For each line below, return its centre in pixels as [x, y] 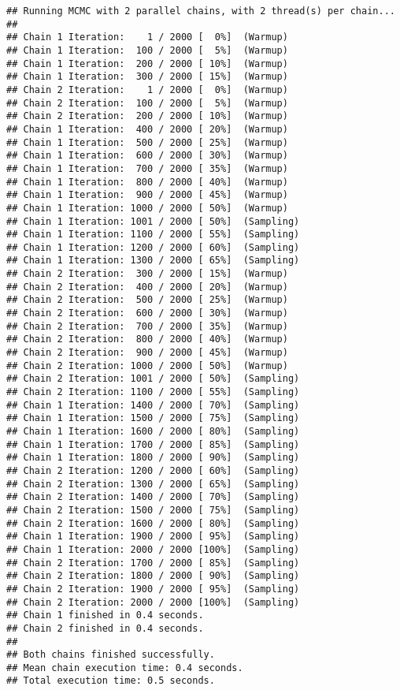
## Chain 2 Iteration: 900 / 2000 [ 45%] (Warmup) [147, 353]
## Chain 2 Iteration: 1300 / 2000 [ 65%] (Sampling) [153, 484]
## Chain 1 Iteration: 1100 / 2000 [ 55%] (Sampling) [153, 235]
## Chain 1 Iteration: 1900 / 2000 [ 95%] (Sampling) [153, 537]
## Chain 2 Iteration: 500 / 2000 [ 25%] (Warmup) [147, 300]
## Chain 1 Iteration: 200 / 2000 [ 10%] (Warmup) [147, 63]
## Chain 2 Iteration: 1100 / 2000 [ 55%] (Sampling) [153, 392]
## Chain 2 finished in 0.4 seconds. [105, 628]
